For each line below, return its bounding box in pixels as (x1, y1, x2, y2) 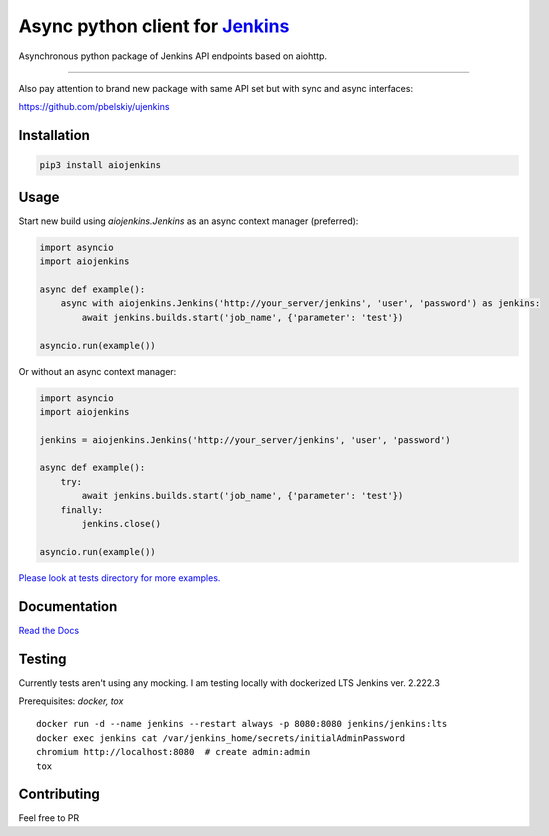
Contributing (18, 786, 100, 803)
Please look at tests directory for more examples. (18, 571, 221, 584)
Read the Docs (18, 624, 80, 636)
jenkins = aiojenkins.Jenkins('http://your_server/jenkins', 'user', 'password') (39, 434, 452, 445)
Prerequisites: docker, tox (18, 695, 124, 707)
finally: (60, 504, 104, 515)
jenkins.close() (81, 518, 162, 530)
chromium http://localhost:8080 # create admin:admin (36, 746, 311, 758)
